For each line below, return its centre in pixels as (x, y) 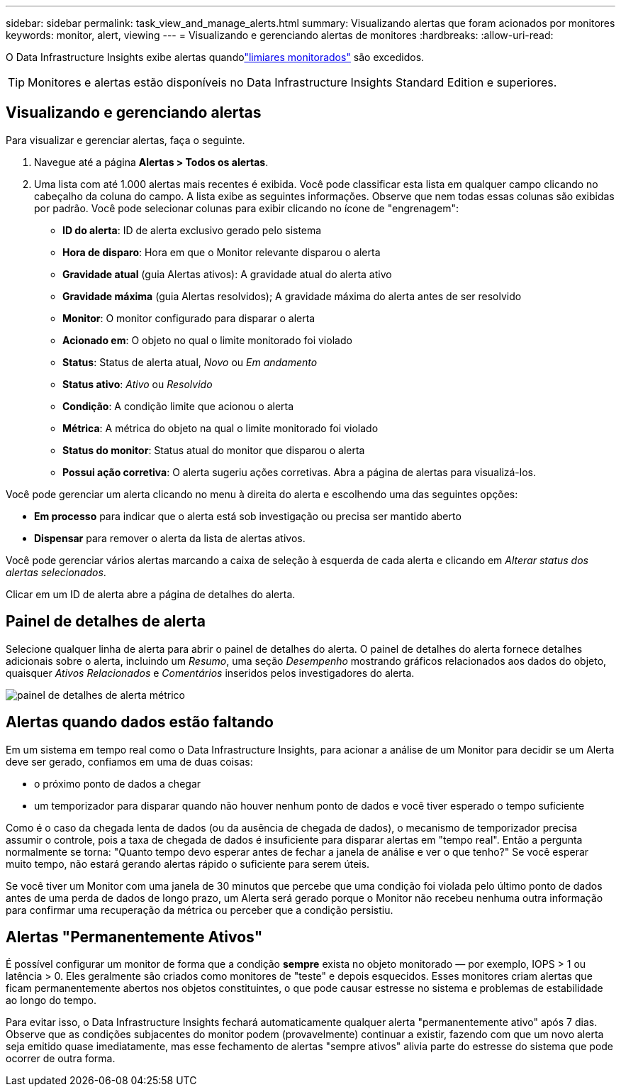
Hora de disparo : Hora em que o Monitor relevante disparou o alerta (222, 252)
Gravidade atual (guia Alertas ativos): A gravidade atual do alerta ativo (227, 274)
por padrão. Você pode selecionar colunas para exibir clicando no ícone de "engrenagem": (246, 208)
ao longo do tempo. (51, 1000)
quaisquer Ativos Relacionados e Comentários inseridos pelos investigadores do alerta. (210, 673)
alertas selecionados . (56, 572)
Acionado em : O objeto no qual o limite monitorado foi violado (207, 340)
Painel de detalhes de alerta (106, 622)
